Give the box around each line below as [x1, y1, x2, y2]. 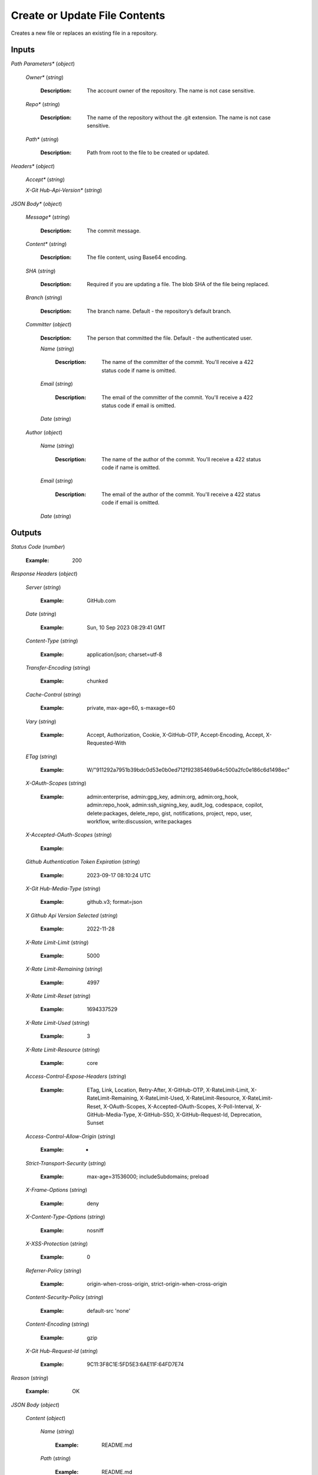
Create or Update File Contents [11, 9, 165, 22]
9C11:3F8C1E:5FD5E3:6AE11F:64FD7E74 [87, 1361, 184, 1368]
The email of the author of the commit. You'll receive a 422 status [101, 490, 261, 498]
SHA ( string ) [25, 267, 56, 274]
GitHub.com [87, 596, 116, 604]
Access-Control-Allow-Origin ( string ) [25, 1133, 116, 1140]
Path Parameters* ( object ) [11, 60, 75, 67]
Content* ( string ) [25, 240, 67, 247]
